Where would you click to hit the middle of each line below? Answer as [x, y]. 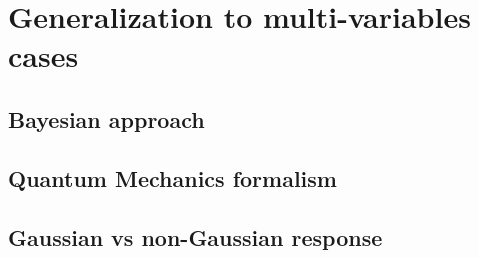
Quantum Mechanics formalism [172, 177]
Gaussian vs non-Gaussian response [195, 236]
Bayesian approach [106, 118]
